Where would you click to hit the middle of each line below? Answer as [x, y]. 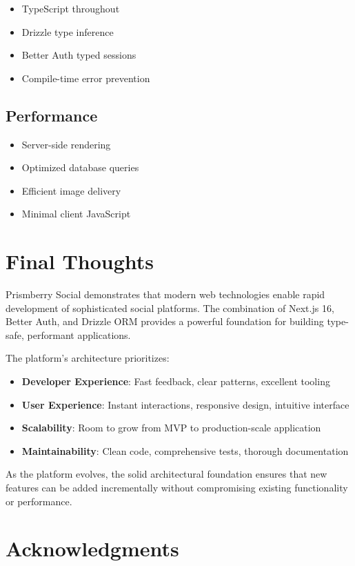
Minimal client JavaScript [76, 214]
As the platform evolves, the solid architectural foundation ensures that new [166, 474]
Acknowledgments [92, 548]
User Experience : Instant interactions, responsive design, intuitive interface [185, 404]
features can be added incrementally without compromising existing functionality [177, 488]
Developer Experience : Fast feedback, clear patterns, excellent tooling [176, 381]
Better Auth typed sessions [79, 55]
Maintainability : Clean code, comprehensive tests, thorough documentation [185, 450]
